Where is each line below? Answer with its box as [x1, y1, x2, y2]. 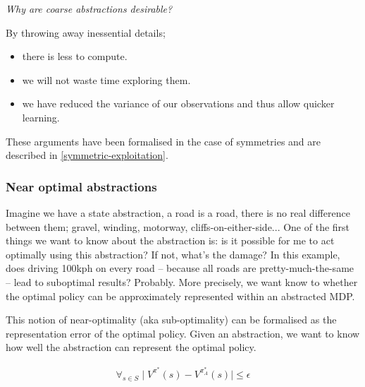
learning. [22, 109, 60, 124]
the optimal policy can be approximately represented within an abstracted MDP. [6, 288, 355, 303]
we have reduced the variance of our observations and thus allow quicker [22, 96, 335, 111]
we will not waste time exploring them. [22, 72, 191, 87]
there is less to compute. [22, 49, 128, 64]
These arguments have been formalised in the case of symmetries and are [6, 133, 321, 148]
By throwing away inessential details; [6, 25, 166, 40]
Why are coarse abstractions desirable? [6, 1, 173, 16]
